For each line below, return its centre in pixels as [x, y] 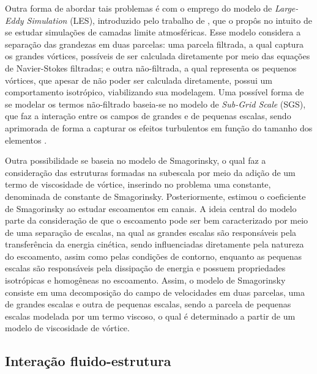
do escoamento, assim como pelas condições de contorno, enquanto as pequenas [154, 256]
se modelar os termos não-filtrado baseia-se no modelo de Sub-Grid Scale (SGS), [155, 104]
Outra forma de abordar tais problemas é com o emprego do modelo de [139, 8]
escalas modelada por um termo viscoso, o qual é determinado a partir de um [150, 316]
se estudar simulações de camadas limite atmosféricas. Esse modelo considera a [153, 32]
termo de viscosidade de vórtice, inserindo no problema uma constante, [138, 184]
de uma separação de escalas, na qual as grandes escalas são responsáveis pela [151, 232]
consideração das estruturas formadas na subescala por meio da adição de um [150, 172]
